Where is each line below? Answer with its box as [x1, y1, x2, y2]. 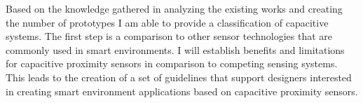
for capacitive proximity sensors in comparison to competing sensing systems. [6, 56, 338, 71]
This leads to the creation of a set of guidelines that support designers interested [6, 69, 352, 84]
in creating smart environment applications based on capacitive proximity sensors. [6, 83, 358, 98]
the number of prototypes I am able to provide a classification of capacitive [6, 15, 329, 29]
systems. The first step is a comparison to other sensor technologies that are [6, 29, 333, 43]
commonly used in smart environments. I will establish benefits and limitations [6, 42, 345, 57]
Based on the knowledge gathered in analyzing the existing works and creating [6, 1, 343, 15]
